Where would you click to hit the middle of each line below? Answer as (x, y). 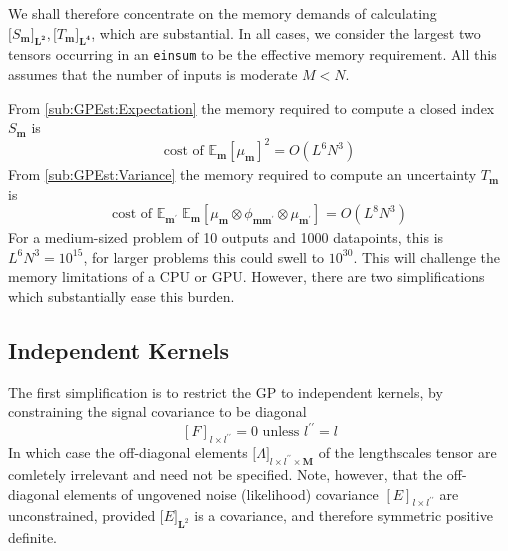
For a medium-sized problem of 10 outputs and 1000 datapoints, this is (226, 237)
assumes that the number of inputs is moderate (153, 74)
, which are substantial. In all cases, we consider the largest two (286, 32)
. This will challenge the (427, 256)
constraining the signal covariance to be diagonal (157, 411)
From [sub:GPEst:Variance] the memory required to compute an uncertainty (242, 174)
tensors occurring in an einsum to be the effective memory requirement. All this (252, 54)
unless (281, 432)
